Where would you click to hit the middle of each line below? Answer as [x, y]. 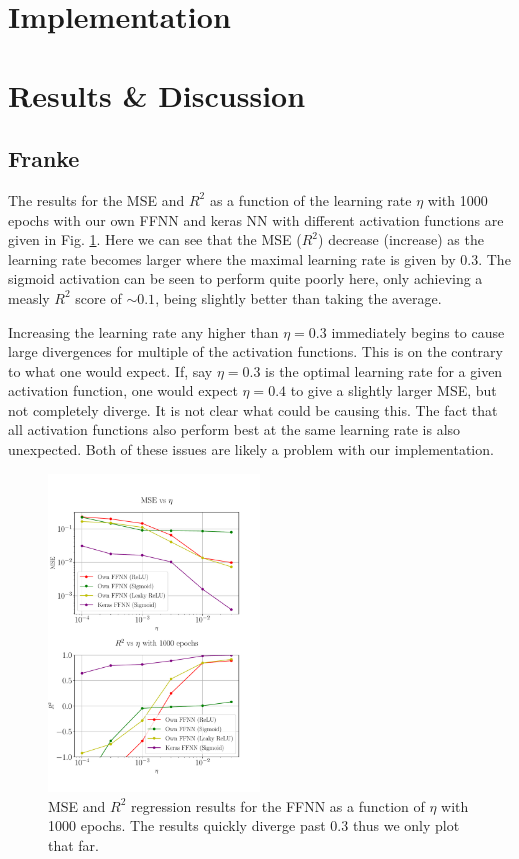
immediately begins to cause [418, 331]
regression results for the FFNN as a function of [278, 805]
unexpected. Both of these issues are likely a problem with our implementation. [251, 449]
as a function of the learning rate [310, 199]
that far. [74, 844]
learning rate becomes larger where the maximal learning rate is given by [232, 258]
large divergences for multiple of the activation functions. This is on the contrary [255, 351]
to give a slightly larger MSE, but [393, 390]
